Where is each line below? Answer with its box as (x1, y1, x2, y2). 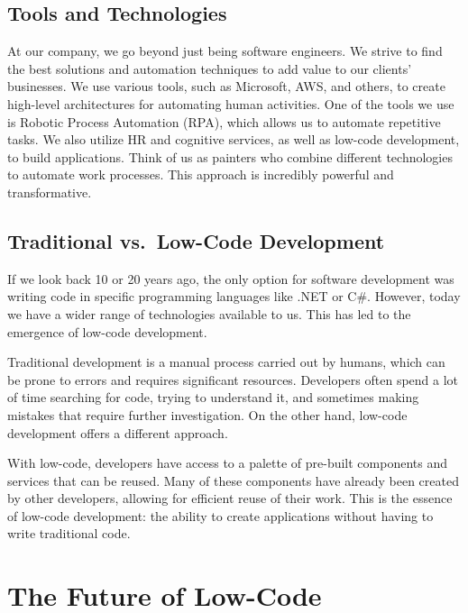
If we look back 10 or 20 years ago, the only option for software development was (7, 269, 454, 288)
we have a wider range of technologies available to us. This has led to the (7, 304, 411, 323)
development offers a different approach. (7, 423, 228, 442)
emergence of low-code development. (7, 322, 207, 341)
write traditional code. (7, 524, 131, 543)
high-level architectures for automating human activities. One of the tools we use (7, 94, 454, 113)
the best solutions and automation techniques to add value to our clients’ (7, 59, 412, 78)
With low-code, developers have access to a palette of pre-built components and (7, 453, 448, 472)
